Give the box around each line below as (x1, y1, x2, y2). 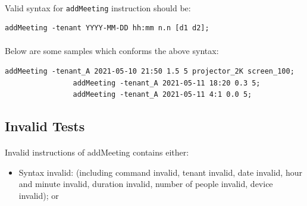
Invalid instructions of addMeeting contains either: (5, 146, 189, 159)
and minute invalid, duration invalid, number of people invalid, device (18, 178, 273, 190)
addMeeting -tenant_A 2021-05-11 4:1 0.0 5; (73, 90, 252, 99)
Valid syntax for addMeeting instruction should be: (5, 1, 191, 14)
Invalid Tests (5, 117, 85, 135)
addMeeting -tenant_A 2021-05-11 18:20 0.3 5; (73, 78, 261, 87)
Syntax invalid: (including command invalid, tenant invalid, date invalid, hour (18, 166, 302, 178)
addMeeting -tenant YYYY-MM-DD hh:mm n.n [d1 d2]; (5, 24, 209, 33)
